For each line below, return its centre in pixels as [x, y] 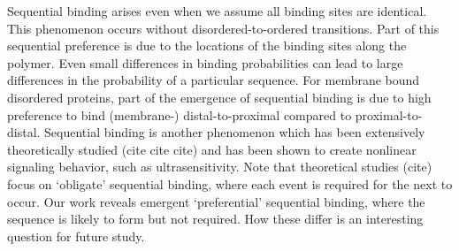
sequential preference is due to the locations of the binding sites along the [207, 46]
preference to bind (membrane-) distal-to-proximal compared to [180, 114]
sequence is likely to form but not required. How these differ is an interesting [215, 219]
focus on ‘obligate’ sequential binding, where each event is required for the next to [230, 183]
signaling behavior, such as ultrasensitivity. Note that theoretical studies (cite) [220, 167]
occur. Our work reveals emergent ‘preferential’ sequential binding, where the [216, 201]
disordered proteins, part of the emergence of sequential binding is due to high [219, 97]
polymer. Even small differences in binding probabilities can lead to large [205, 62]
